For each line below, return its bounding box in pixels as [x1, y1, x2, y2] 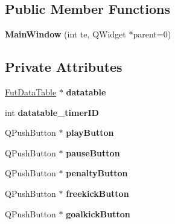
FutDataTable [5, 86, 57, 98]
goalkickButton [66, 207, 130, 220]
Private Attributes [5, 57, 122, 76]
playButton [66, 126, 114, 139]
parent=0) [133, 28, 171, 40]
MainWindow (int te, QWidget [5, 28, 126, 40]
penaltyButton [66, 167, 128, 179]
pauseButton [66, 146, 120, 159]
